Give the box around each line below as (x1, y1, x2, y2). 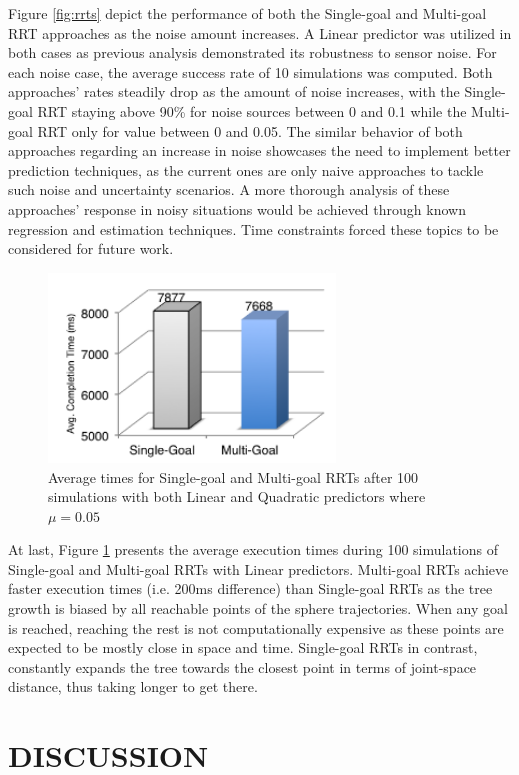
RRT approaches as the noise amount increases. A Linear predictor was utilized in (8, 22, 512, 43)
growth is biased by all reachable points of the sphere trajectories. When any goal (8, 598, 508, 619)
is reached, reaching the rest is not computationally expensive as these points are (8, 617, 504, 638)
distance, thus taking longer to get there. (8, 676, 258, 697)
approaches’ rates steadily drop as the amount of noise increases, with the (8, 81, 460, 102)
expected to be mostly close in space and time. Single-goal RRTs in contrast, (8, 637, 478, 658)
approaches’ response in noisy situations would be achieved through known (8, 198, 466, 219)
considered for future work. (8, 238, 174, 259)
